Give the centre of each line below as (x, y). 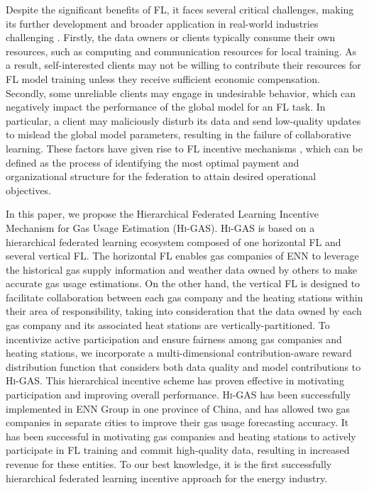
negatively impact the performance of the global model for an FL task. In (166, 107)
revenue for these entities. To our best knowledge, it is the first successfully (169, 464)
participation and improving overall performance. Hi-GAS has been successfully (178, 395)
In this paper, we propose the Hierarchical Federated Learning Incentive (162, 214)
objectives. (28, 190)
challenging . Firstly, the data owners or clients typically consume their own (171, 37)
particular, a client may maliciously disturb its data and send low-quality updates (183, 120)
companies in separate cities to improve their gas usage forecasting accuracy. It (177, 422)
